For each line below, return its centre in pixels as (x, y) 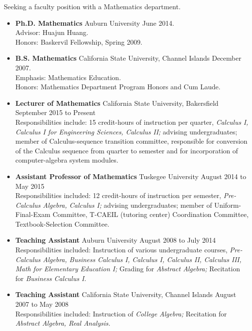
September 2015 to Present (55, 112)
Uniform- (228, 205)
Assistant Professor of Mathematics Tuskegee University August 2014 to (131, 176)
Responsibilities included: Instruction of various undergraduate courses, (121, 250)
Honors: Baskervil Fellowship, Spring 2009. (79, 41)
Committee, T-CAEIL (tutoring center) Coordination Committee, (151, 214)
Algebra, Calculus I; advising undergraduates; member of (127, 205)
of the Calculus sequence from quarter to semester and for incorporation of (127, 150)
